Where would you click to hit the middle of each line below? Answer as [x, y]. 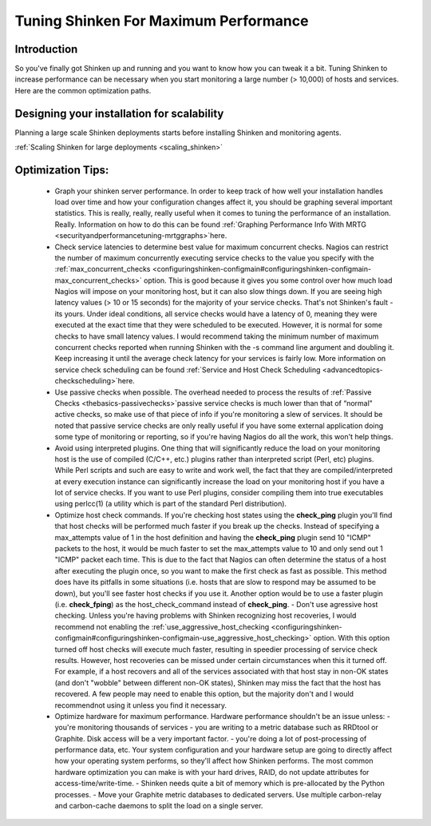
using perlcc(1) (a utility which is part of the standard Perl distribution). [171, 504]
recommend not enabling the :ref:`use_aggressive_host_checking [162, 626]
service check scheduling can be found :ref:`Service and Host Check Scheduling [188, 369]
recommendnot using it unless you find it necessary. [141, 705]
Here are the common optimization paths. [83, 90]
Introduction [46, 49]
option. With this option [352, 638]
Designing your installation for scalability [119, 113]
